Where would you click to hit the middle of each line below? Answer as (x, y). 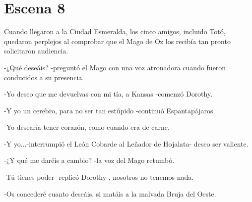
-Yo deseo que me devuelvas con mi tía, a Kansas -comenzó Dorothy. (108, 94)
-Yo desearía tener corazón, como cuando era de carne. (87, 127)
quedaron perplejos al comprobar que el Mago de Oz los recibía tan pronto (117, 41)
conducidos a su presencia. (44, 77)
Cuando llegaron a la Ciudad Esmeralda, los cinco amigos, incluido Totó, (115, 31)
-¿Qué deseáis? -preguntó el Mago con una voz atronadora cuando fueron (115, 67)
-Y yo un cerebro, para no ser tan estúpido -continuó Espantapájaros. (110, 110)
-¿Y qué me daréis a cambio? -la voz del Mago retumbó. (89, 160)
